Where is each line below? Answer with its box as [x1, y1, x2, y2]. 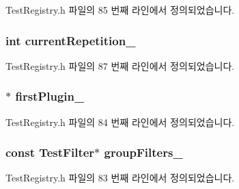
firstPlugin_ [15, 88, 85, 105]
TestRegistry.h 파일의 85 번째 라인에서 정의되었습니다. [5, 3, 235, 16]
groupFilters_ [104, 144, 183, 161]
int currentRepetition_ [5, 32, 136, 49]
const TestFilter [5, 144, 95, 161]
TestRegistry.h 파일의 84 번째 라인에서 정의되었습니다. [5, 114, 235, 129]
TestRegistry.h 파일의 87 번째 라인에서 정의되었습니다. [5, 58, 235, 73]
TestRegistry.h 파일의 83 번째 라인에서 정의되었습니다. [5, 171, 235, 185]
